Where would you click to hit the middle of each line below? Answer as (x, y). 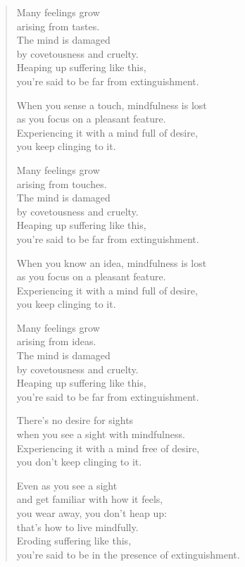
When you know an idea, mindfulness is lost (112, 262)
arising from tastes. (58, 26)
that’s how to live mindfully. (77, 526)
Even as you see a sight (67, 485)
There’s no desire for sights (75, 420)
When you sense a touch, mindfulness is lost (112, 105)
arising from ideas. (56, 341)
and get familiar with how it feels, (90, 499)
